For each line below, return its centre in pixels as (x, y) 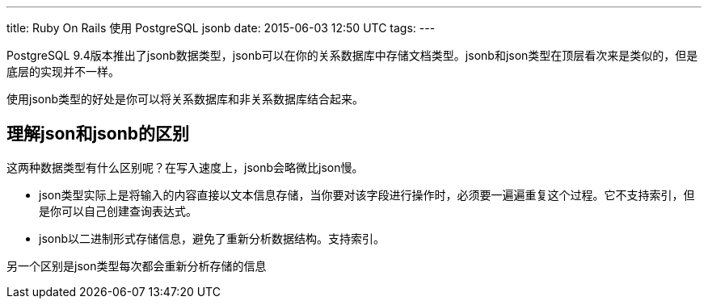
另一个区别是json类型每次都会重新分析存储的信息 (137, 265)
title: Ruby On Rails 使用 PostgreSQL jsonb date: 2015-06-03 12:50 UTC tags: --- (221, 28)
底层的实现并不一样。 (63, 71)
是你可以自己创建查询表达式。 (118, 211)
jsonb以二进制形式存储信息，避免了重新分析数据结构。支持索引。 (212, 238)
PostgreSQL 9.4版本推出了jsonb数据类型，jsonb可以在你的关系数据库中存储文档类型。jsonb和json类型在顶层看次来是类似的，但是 (352, 55)
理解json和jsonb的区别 (98, 134)
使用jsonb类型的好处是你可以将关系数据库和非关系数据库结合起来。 (185, 99)
